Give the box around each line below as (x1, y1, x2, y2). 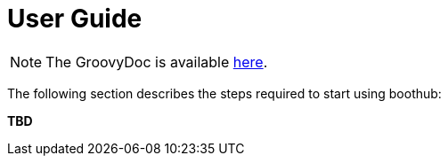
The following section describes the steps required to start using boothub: (7, 85, 442, 101)
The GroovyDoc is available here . (45, 52, 268, 71)
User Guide (7, 4, 143, 34)
